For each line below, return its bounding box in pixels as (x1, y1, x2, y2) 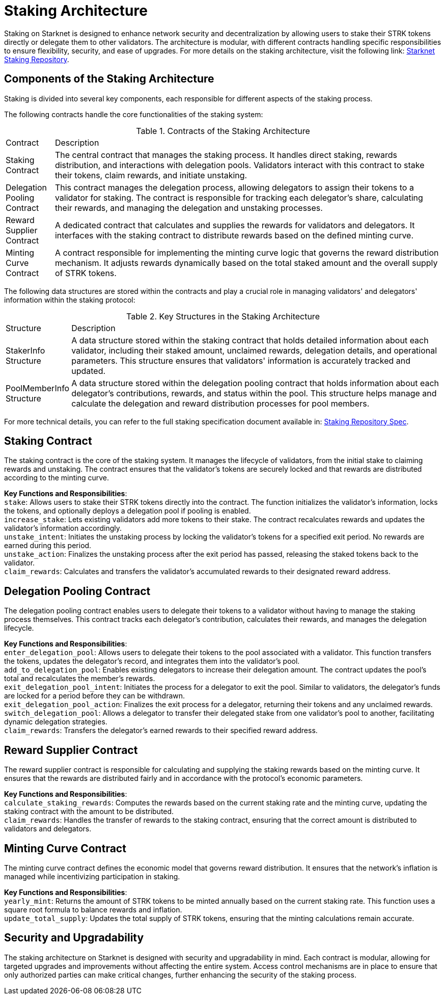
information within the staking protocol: (4, 295, 135, 304)
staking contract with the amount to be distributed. (4, 807, 174, 816)
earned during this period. (4, 541, 92, 550)
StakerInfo (6, 345, 45, 356)
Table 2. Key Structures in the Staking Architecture (126, 311, 320, 321)
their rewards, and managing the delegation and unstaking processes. (54, 202, 323, 213)
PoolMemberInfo (6, 383, 70, 393)
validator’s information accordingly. (4, 524, 122, 533)
